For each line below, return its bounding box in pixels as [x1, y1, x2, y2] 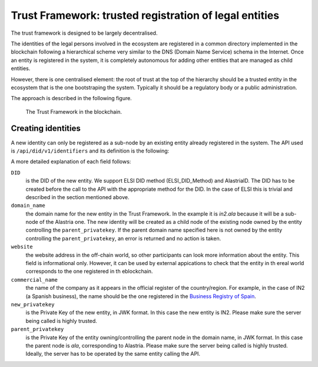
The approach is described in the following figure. [11, 95, 132, 102]
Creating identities [11, 124, 81, 134]
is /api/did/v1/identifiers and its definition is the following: [11, 147, 170, 154]
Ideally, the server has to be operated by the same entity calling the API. [25, 351, 200, 358]
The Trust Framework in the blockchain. [25, 108, 122, 115]
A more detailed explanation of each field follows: [11, 158, 131, 165]
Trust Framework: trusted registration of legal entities [11, 9, 280, 22]
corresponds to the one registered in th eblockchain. [25, 268, 153, 275]
